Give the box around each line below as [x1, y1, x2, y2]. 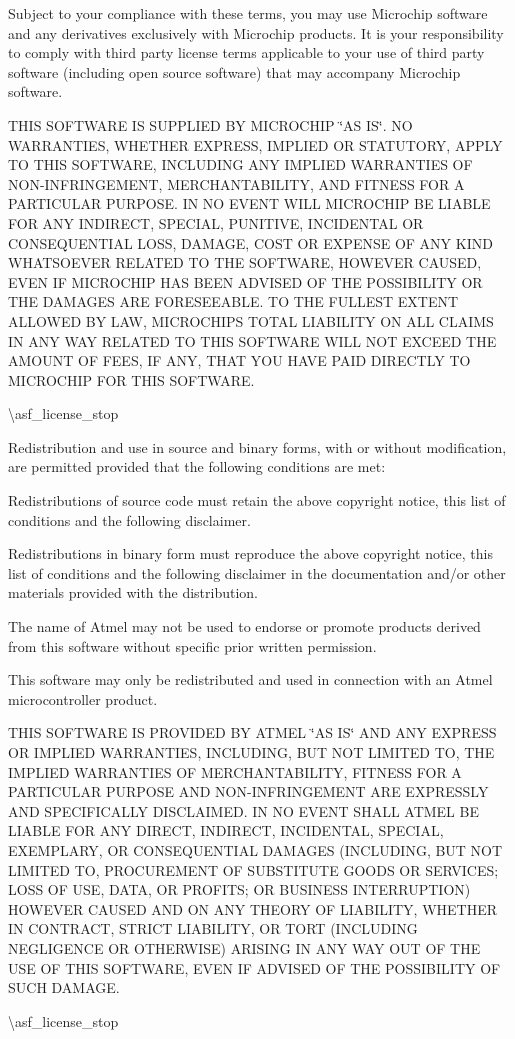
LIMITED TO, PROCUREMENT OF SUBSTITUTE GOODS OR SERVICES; [8, 859, 499, 880]
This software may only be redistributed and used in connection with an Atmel [8, 669, 493, 690]
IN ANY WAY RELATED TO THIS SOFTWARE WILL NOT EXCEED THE [8, 330, 497, 351]
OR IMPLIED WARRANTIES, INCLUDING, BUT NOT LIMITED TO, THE [8, 742, 495, 762]
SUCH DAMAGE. [8, 977, 120, 998]
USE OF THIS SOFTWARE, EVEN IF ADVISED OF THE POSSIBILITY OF [8, 957, 501, 978]
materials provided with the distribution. [8, 582, 258, 603]
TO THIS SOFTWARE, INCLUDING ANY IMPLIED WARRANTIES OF [8, 154, 473, 175]
